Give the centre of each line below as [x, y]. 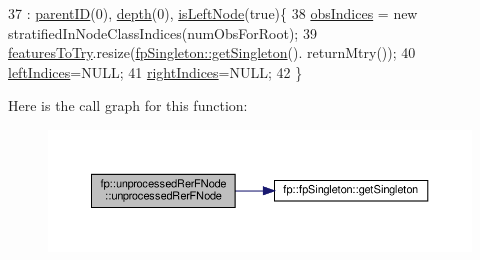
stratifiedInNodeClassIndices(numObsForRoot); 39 [162, 32]
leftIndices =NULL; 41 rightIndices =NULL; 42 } [155, 71]
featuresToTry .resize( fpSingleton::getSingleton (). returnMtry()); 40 [212, 52]
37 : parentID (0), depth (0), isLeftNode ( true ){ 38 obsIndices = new [213, 13]
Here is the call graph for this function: [128, 105]
